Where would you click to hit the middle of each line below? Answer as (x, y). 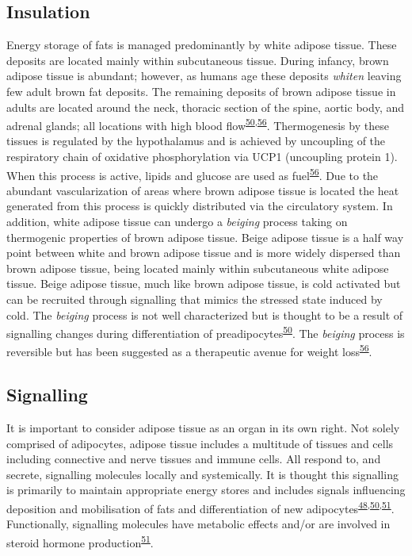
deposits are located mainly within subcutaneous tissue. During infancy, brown (198, 60)
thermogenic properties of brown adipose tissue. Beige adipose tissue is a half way (205, 237)
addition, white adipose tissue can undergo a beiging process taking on (177, 222)
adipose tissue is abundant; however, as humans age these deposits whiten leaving (204, 76)
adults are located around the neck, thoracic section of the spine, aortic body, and (206, 107)
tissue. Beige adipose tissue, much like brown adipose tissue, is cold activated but (204, 284)
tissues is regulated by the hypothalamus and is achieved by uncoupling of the (196, 141)
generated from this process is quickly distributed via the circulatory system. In (200, 206)
